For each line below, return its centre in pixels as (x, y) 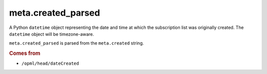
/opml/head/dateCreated (50, 63)
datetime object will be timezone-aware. (52, 34)
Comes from (25, 53)
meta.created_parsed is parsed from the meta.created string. (77, 43)
